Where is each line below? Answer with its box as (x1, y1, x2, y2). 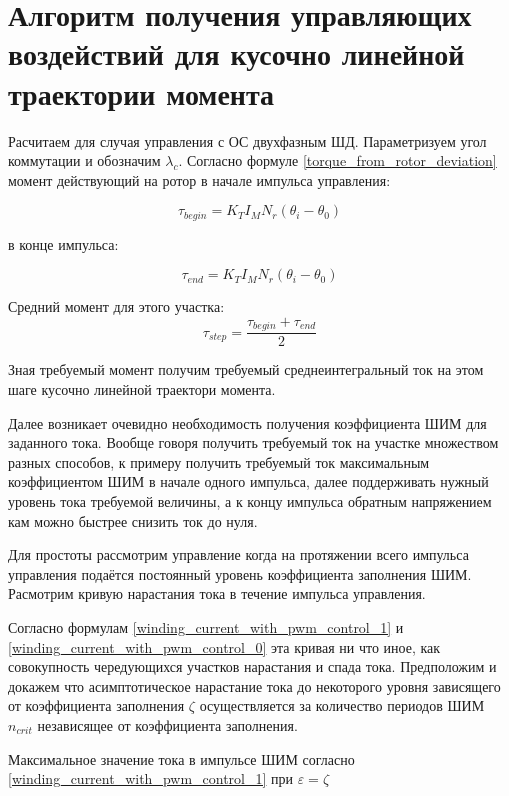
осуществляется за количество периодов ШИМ (199, 695, 485, 716)
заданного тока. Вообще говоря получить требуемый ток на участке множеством (8, 432, 499, 453)
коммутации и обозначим (8, 150, 161, 171)
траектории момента (8, 72, 275, 113)
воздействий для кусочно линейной (8, 33, 465, 74)
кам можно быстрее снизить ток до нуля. (8, 510, 258, 531)
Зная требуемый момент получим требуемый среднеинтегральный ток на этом (8, 359, 484, 380)
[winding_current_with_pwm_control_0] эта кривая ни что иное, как (8, 636, 441, 657)
